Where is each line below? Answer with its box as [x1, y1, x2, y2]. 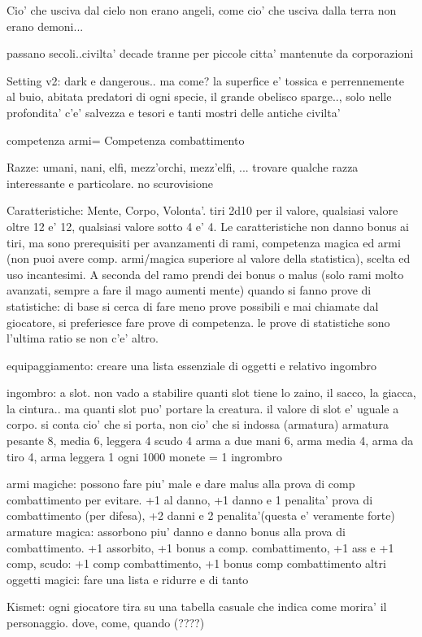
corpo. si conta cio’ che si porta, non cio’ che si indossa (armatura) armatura [7, 416, 389, 433]
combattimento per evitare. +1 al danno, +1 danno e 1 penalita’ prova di [7, 491, 373, 508]
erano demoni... [7, 17, 84, 34]
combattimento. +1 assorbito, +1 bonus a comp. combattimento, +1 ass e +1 [7, 539, 394, 556]
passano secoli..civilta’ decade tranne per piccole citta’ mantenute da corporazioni [7, 45, 414, 62]
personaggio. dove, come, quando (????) [7, 614, 205, 630]
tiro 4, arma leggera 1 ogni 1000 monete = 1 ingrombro [7, 447, 282, 465]
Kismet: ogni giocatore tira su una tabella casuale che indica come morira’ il [7, 598, 387, 615]
